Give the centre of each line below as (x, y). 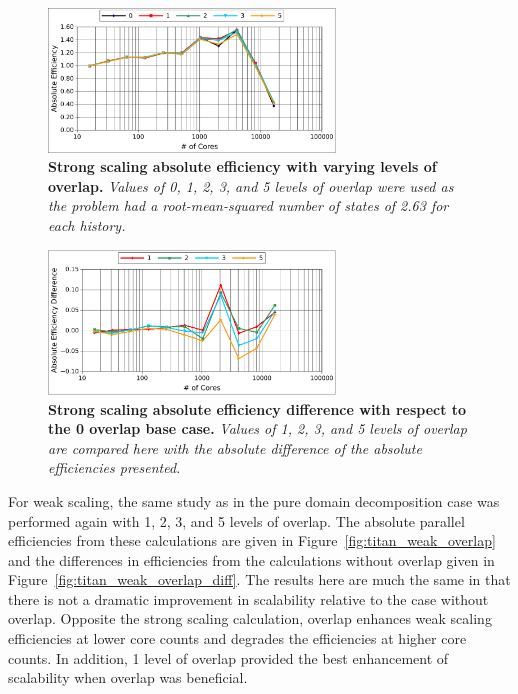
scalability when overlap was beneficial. (128, 677)
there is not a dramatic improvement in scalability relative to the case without (248, 598)
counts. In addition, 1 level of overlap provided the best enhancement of (228, 657)
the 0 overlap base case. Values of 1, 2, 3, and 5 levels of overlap (257, 428)
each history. (87, 224)
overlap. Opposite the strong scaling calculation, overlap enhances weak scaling (250, 618)
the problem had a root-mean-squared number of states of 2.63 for (248, 205)
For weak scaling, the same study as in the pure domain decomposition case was (254, 500)
